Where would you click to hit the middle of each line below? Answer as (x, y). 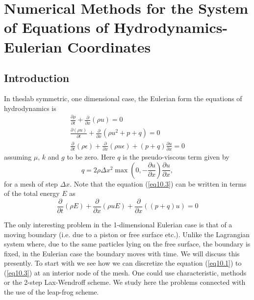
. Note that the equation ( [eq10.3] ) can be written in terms (158, 183)
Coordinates (109, 46)
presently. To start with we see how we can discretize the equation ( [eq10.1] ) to (123, 263)
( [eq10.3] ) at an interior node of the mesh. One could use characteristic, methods (125, 272)
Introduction (37, 78)
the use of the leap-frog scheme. (51, 292)
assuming (18, 157)
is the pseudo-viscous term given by (176, 157)
